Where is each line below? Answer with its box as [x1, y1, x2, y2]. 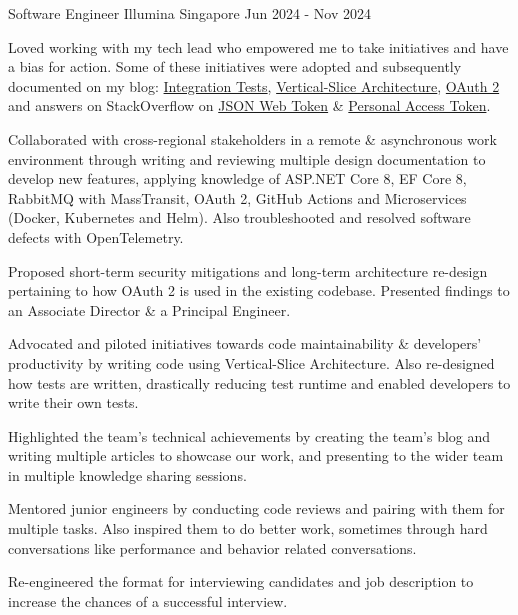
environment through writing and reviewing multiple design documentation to [8, 148, 486, 169]
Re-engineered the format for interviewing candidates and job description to [8, 571, 474, 592]
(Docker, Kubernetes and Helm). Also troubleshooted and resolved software [8, 207, 471, 228]
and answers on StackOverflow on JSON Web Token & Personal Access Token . [8, 95, 491, 116]
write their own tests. [8, 392, 139, 413]
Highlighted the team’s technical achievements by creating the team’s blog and [8, 425, 491, 446]
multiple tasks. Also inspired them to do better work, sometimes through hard [8, 518, 488, 539]
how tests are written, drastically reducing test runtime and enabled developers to [8, 372, 511, 393]
